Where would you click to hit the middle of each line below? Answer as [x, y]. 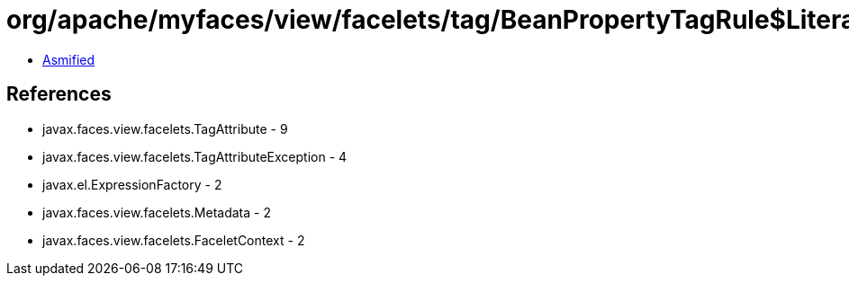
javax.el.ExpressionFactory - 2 [132, 184]
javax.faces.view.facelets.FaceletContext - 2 [174, 240]
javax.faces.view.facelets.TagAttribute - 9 [165, 128]
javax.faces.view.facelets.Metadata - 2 [157, 212]
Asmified [69, 59]
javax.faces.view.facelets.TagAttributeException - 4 [195, 156]
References [59, 94]
